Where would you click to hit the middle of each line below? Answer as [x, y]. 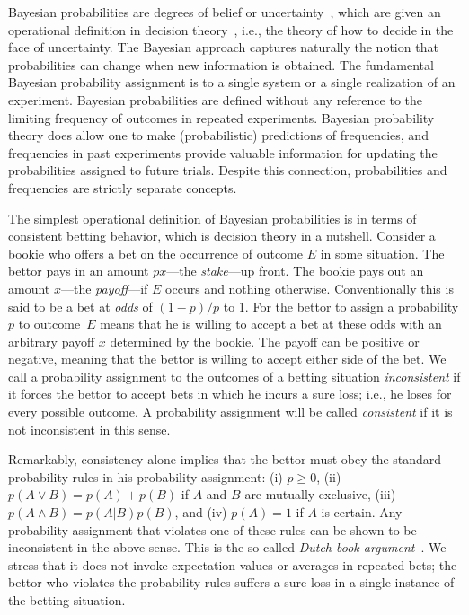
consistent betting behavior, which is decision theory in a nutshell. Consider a [222, 236]
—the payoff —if [104, 288]
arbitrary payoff [52, 341]
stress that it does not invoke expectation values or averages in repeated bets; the [233, 564]
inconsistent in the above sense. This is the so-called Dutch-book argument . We [227, 547]
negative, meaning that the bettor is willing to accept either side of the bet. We [227, 359]
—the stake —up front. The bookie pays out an [295, 271]
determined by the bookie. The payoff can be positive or [265, 341]
